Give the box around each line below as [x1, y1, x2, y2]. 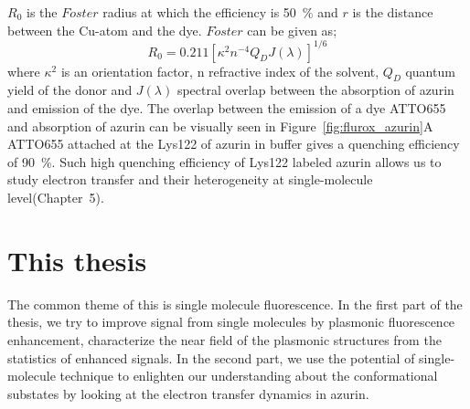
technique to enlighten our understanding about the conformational [59, 366, 438, 385]
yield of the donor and [7, 80, 133, 100]
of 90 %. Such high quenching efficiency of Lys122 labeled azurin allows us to [7, 152, 442, 171]
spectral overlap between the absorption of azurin [176, 80, 454, 100]
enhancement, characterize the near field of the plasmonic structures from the [7, 330, 442, 349]
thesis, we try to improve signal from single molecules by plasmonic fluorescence [7, 312, 455, 331]
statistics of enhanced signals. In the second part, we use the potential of [7, 348, 415, 367]
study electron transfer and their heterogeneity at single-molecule [7, 170, 373, 189]
